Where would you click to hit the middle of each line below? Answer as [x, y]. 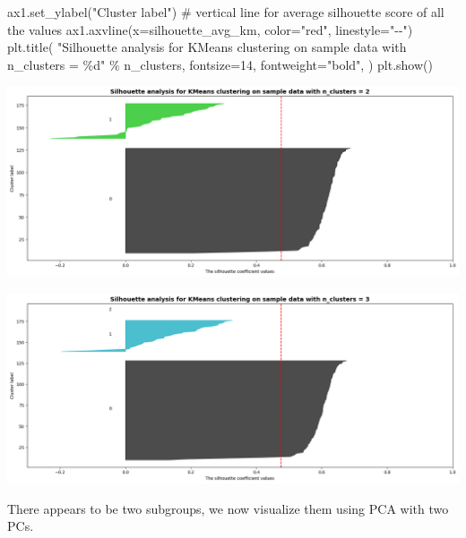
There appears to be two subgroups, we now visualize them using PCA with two [228, 508]
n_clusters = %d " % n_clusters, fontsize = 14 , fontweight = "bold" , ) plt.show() [220, 64]
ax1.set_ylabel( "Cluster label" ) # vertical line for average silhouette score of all [226, 12]
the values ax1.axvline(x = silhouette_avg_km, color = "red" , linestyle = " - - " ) [210, 29]
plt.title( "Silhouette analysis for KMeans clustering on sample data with [207, 47]
